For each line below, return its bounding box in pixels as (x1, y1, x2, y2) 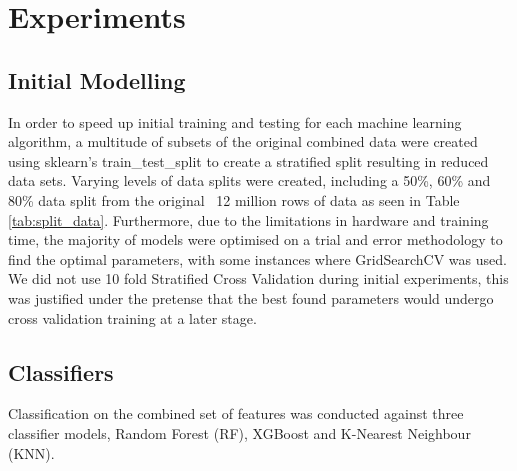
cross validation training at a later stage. (8, 307, 257, 328)
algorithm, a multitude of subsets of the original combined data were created (8, 131, 478, 152)
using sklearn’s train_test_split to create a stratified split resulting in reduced (8, 150, 489, 171)
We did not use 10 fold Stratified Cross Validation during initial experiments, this (8, 268, 509, 289)
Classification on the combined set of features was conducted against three (8, 403, 464, 424)
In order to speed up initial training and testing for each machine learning (8, 111, 462, 132)
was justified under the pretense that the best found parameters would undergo (8, 287, 494, 308)
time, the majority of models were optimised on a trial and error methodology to (8, 229, 503, 250)
